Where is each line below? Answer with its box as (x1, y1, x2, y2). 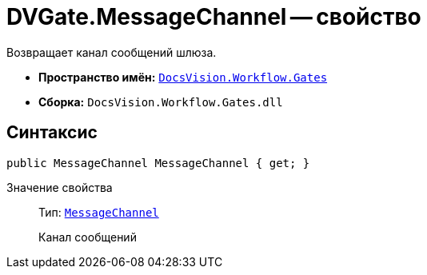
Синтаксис (6, 122, 98, 143)
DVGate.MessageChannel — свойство (6, 3, 421, 30)
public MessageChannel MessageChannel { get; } (6, 156, 310, 169)
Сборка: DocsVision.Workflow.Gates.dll (38, 94, 283, 109)
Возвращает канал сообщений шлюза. (6, 45, 217, 59)
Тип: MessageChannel (38, 205, 159, 219)
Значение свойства (6, 180, 113, 194)
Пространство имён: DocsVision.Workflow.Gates (38, 70, 328, 84)
